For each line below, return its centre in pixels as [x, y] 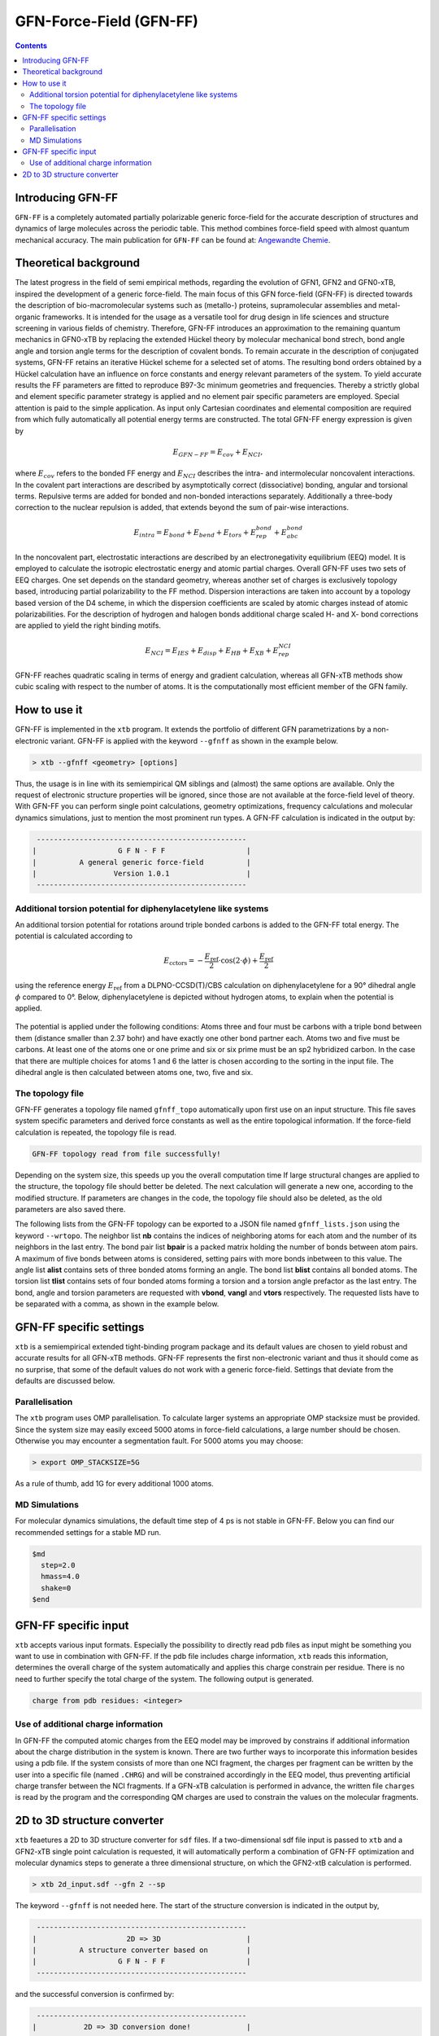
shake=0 [56, 1588]
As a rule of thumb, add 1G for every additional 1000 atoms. [115, 1484]
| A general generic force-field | [141, 862]
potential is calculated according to [74, 936]
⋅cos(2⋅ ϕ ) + [238, 960]
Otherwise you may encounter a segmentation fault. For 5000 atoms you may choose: [159, 1441]
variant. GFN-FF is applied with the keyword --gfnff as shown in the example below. [194, 740]
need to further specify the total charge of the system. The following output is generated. [165, 1678]
